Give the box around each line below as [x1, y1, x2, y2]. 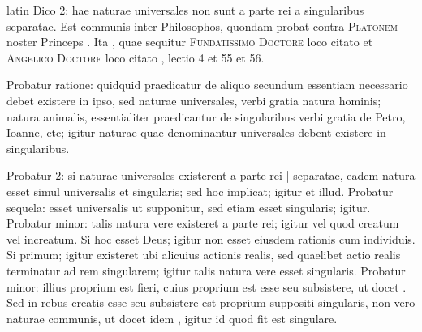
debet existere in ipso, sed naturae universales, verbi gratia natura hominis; [6, 92, 381, 109]
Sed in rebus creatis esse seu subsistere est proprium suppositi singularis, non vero [6, 294, 416, 311]
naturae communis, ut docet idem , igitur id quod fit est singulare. [6, 309, 338, 326]
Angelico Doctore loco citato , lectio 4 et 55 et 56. [6, 49, 265, 66]
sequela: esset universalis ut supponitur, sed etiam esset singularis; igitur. [6, 198, 371, 215]
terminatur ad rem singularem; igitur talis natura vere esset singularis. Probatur [6, 262, 406, 279]
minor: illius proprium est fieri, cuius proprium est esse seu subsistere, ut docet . [6, 278, 407, 295]
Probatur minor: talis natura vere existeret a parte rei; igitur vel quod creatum [6, 215, 399, 232]
